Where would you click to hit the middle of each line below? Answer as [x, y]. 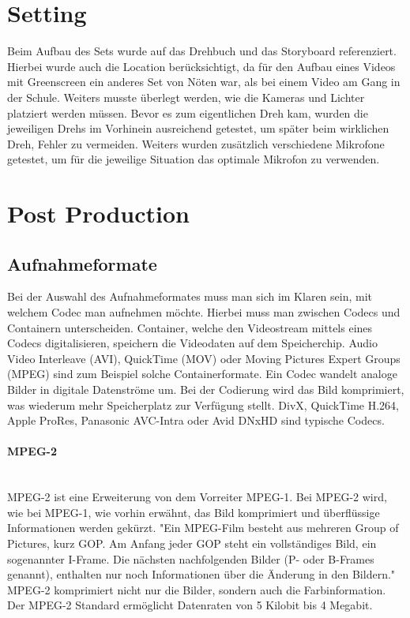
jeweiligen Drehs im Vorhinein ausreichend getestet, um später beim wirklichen [198, 128]
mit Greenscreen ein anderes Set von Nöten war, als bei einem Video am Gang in [204, 82]
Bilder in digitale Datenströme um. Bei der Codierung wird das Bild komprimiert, [206, 390]
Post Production [98, 213]
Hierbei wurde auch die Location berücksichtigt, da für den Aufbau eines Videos [201, 66]
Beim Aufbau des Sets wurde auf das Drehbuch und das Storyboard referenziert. [202, 51]
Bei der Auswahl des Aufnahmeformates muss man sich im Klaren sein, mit [190, 296]
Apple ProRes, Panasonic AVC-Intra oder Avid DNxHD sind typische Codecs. [196, 420]
